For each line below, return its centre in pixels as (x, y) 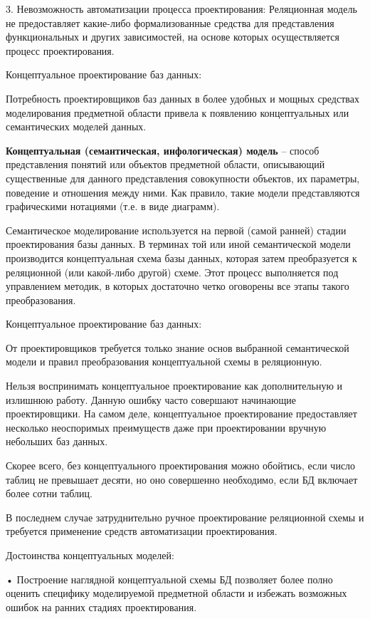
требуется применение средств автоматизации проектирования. (142, 531)
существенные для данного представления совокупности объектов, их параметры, (183, 178)
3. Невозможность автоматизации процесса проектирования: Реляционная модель (181, 9)
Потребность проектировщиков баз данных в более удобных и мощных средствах (183, 98)
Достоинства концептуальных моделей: (90, 555)
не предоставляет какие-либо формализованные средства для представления (170, 22)
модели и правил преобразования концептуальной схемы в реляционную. (164, 361)
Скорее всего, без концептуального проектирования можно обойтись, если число (181, 465)
